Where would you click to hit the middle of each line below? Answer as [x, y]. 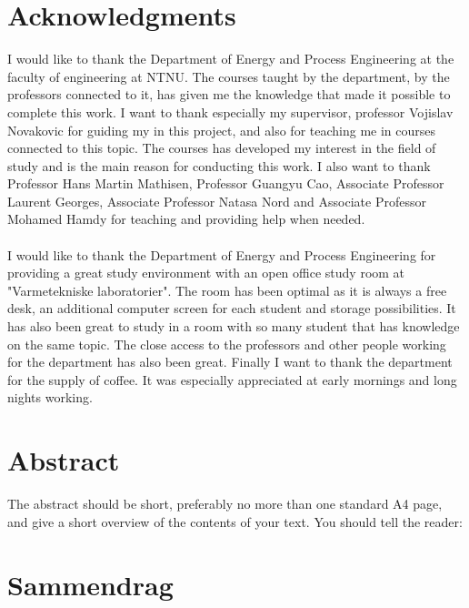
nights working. [50, 397]
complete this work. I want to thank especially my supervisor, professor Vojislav [230, 111]
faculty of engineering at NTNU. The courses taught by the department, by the [229, 76]
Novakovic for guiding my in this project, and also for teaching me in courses [222, 130]
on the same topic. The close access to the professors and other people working [227, 344]
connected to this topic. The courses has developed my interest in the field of [222, 148]
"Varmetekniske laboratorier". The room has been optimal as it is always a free [227, 290]
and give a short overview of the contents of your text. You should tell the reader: [235, 521]
